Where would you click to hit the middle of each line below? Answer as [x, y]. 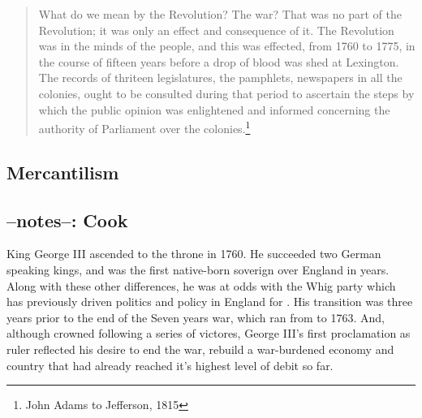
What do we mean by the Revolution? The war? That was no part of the [220, 14]
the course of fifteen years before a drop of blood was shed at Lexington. [219, 61]
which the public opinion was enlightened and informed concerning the [214, 109]
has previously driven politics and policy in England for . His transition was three [210, 302]
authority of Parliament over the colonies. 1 [144, 127]
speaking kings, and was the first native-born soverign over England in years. [198, 269]
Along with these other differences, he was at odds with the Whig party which [201, 285]
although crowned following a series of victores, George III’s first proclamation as [209, 333]
